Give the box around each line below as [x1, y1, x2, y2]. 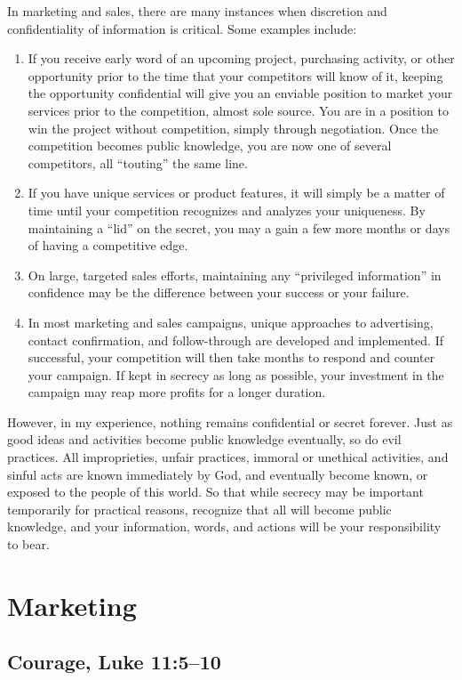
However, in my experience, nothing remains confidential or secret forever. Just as [7, 412, 453, 431]
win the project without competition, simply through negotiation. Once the [28, 118, 439, 137]
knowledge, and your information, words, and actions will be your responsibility [7, 517, 442, 536]
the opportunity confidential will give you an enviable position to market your [28, 84, 453, 102]
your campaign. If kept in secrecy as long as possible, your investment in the [28, 365, 444, 384]
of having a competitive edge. [28, 236, 188, 255]
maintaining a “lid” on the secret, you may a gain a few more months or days [28, 218, 450, 237]
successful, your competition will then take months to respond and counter [28, 348, 435, 367]
